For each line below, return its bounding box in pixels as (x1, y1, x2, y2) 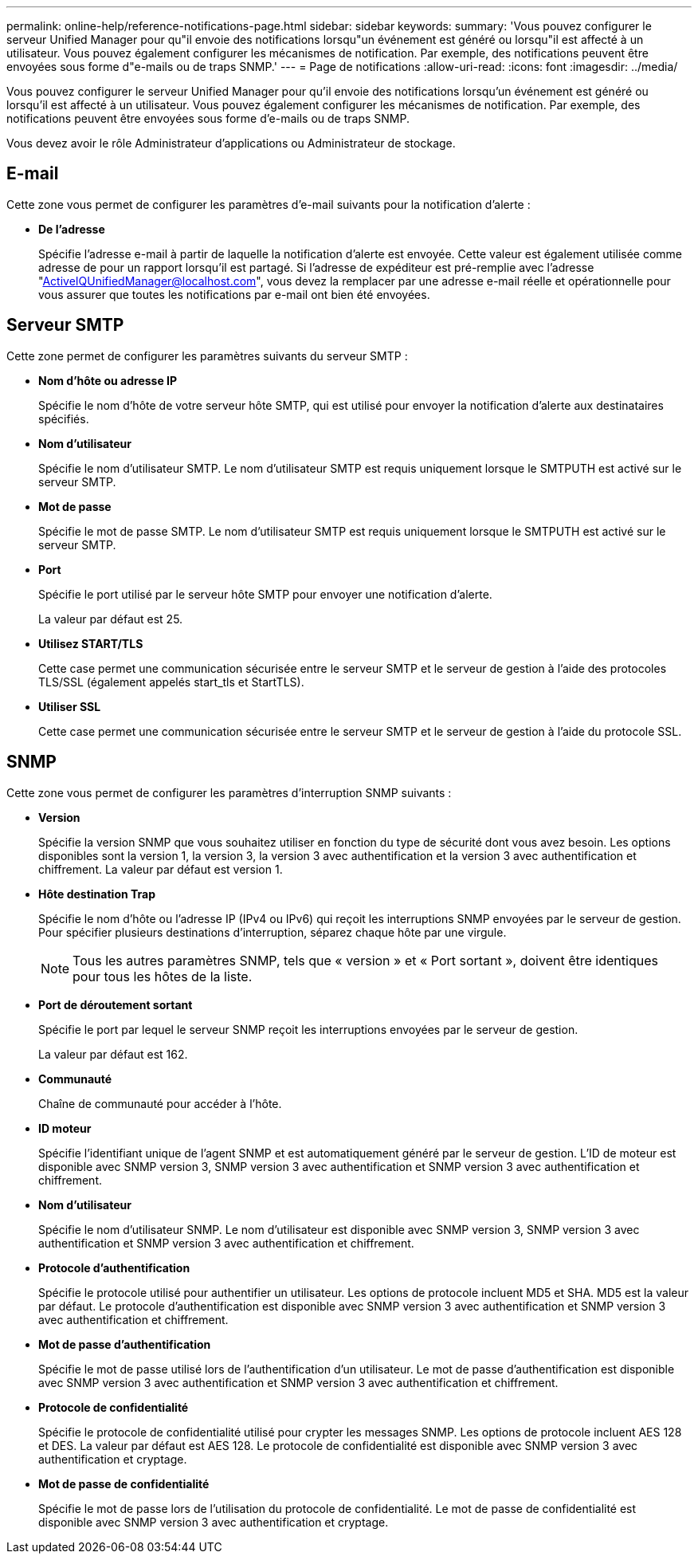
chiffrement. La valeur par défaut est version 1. (38, 862, 283, 876)
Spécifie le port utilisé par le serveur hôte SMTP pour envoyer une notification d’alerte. (38, 587, 492, 601)
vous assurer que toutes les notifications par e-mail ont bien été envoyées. (38, 287, 430, 301)
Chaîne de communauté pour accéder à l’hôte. (38, 1096, 282, 1110)
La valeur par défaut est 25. (38, 611, 183, 626)
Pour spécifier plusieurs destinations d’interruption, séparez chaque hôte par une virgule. (38, 925, 507, 939)
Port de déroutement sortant (38, 997, 193, 1012)
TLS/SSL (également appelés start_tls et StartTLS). (38, 674, 304, 689)
